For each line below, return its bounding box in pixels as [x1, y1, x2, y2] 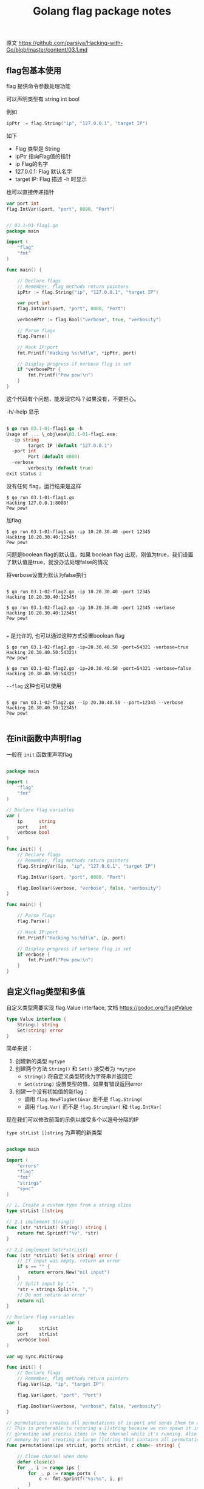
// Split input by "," [17, 1280, 75, 1287]
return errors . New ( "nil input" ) [28, 1269, 110, 1276]
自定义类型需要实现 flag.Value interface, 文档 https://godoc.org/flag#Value [6, 1004, 192, 1011]
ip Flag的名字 [15, 160, 49, 168]
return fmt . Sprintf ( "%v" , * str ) [17, 1230, 99, 1236]
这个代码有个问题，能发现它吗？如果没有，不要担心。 [6, 395, 140, 402]
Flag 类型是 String [15, 145, 60, 152]
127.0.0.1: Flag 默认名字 [15, 168, 73, 175]
